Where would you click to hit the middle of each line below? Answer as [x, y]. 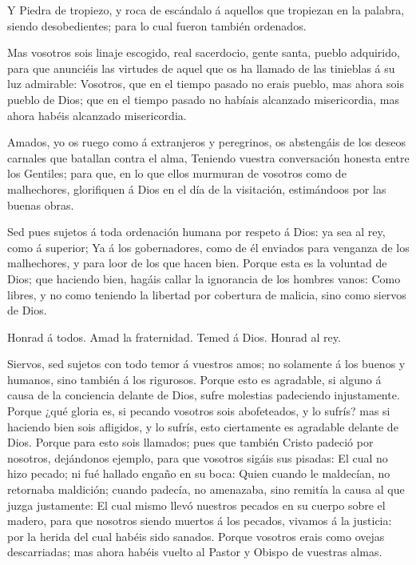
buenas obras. [41, 204]
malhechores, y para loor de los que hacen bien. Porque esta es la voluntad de [197, 263]
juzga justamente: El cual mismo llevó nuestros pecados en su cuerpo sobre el [196, 505]
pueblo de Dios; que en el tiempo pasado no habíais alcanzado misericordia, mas [204, 99]
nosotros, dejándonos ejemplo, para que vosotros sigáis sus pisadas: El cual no [198, 457]
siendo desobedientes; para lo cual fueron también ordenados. [157, 25]
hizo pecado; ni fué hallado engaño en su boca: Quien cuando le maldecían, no [199, 473]
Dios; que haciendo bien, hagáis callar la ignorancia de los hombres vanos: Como [204, 278]
